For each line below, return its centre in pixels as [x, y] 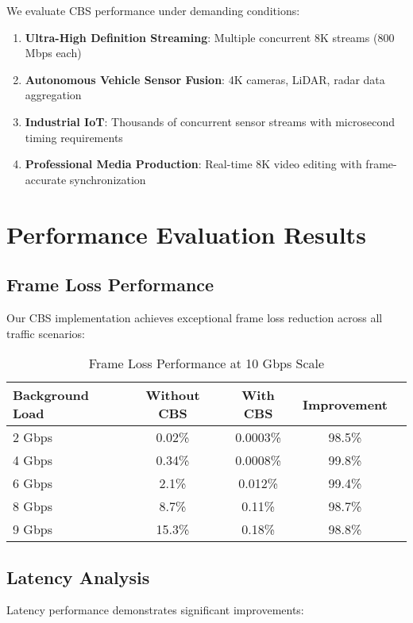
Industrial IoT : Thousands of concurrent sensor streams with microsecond [210, 121]
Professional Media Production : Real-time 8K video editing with [193, 164]
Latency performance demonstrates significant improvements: [155, 610]
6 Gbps [33, 483]
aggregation [53, 95]
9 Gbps [33, 529]
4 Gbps [33, 460]
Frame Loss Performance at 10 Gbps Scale [206, 363]
